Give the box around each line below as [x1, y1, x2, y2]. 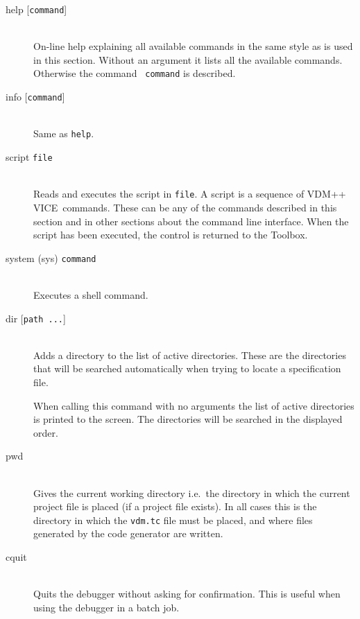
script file [6, 150, 53, 164]
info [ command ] [6, 89, 65, 104]
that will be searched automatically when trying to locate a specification [33, 361, 341, 376]
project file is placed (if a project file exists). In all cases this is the [33, 499, 317, 514]
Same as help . [33, 126, 94, 141]
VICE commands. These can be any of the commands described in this [33, 200, 337, 214]
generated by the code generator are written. [33, 526, 223, 541]
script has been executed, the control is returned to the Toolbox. [33, 227, 308, 242]
